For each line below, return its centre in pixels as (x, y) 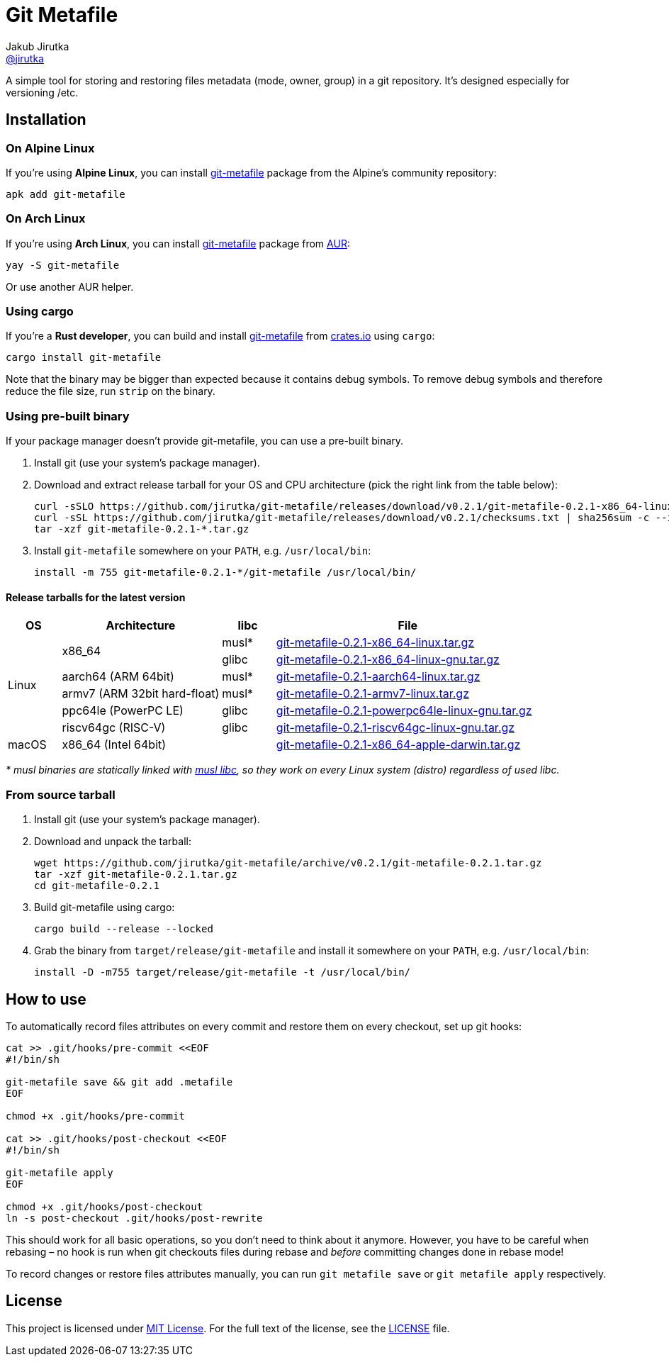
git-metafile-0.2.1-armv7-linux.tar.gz (372, 694)
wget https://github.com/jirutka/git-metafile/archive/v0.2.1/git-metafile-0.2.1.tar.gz (288, 863)
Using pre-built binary (68, 416)
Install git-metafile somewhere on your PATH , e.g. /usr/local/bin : (203, 551)
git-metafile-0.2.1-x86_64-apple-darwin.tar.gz (398, 745)
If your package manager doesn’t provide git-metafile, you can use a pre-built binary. (205, 441)
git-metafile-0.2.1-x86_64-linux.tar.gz (375, 643)
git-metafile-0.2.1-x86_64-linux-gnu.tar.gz (388, 660)
